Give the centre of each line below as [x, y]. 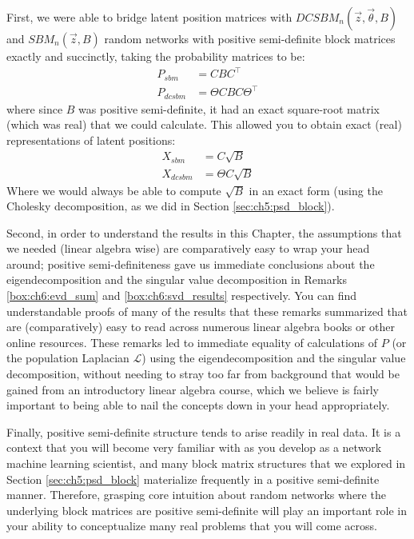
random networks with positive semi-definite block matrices [250, 38]
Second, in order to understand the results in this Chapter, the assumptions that [204, 232]
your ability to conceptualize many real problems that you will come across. [192, 526]
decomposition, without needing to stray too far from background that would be [203, 374]
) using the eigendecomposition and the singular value [274, 358]
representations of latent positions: [91, 140]
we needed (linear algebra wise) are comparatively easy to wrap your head [188, 248]
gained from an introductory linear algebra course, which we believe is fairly [193, 389]
